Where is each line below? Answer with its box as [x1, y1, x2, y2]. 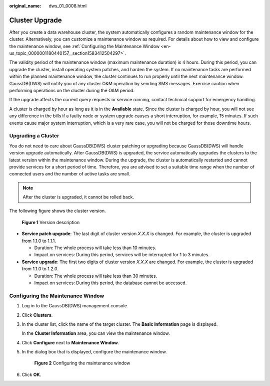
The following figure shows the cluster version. [9, 208, 106, 214]
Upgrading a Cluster [9, 132, 59, 139]
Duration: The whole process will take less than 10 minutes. [34, 245, 156, 251]
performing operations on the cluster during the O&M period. [9, 88, 135, 94]
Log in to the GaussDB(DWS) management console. [21, 303, 128, 309]
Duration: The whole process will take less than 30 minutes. [34, 273, 157, 279]
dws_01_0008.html [48, 3, 87, 9]
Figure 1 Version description [21, 219, 80, 225]
